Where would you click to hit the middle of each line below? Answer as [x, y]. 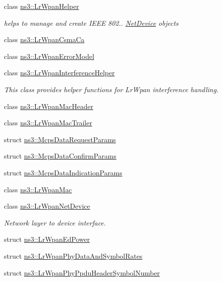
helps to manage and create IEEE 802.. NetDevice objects [91, 23]
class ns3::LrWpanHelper [42, 6]
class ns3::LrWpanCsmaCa [44, 39]
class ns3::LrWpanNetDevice [47, 206]
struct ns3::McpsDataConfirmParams [60, 156]
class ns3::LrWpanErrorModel [49, 56]
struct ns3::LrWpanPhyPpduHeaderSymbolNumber [82, 272]
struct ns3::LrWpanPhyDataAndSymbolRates [73, 255]
